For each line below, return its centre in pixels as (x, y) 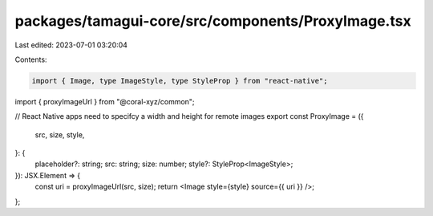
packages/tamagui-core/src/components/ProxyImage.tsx (213, 21)
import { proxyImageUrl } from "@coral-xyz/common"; (105, 101)
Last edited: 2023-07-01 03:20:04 (71, 45)
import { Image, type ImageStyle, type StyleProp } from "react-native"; (180, 81)
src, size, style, (60, 134)
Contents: (31, 59)
